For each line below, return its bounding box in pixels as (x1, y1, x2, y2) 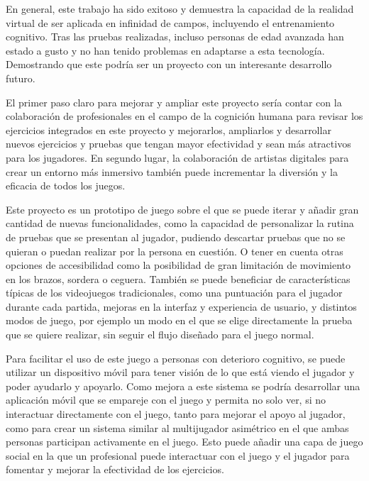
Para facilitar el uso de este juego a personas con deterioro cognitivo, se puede (6, 350, 346, 365)
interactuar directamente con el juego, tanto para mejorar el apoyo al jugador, (6, 407, 346, 421)
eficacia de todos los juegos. (6, 178, 126, 193)
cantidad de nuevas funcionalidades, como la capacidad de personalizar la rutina (6, 216, 354, 231)
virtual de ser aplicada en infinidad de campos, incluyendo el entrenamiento (6, 15, 335, 30)
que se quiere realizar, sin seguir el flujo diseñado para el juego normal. (6, 327, 314, 342)
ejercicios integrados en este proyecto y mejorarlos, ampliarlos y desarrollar (6, 122, 331, 137)
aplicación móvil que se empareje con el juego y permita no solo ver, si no (6, 392, 326, 407)
